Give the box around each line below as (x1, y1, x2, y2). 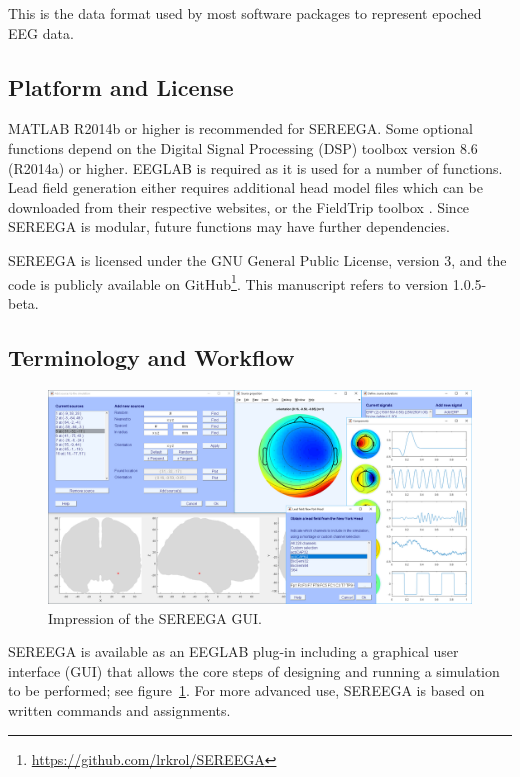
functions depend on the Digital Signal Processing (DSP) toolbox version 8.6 (8, 137, 478, 158)
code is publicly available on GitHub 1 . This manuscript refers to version (8, 270, 449, 294)
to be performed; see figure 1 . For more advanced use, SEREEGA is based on (8, 680, 485, 701)
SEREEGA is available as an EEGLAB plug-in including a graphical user (8, 641, 459, 662)
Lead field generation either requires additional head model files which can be (8, 177, 483, 198)
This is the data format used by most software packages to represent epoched (8, 3, 482, 23)
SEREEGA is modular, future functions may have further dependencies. (8, 216, 450, 237)
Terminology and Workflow (8, 341, 295, 372)
